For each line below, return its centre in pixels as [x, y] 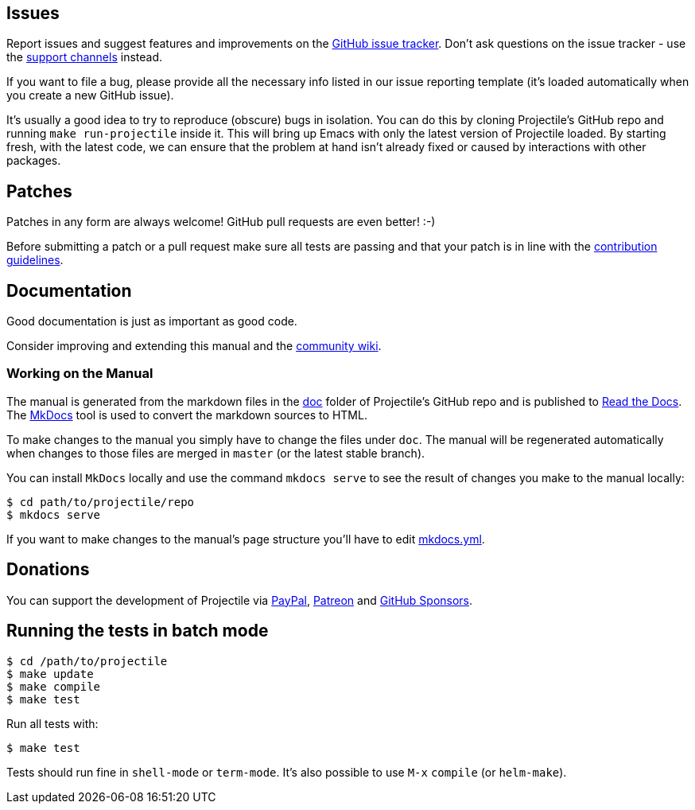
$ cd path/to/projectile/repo [101, 502]
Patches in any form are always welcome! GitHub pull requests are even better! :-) [221, 222]
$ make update [50, 674]
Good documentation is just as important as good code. [152, 321]
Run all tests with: [52, 723]
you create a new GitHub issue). [90, 95]
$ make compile [54, 686]
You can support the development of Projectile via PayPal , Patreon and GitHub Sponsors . [240, 600]
